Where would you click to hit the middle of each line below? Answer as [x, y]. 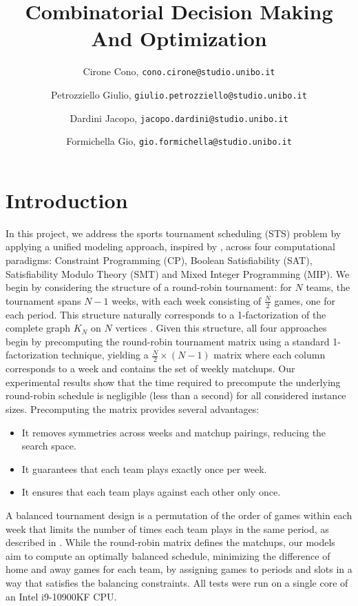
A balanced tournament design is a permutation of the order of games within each [179, 515]
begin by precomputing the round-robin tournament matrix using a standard [168, 341]
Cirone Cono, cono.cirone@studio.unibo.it [179, 71]
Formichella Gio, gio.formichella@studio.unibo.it [179, 141]
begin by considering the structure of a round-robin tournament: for [149, 287]
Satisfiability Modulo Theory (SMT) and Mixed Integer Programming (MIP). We [178, 273]
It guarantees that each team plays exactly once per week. [144, 468]
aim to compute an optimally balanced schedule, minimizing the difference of [168, 555]
